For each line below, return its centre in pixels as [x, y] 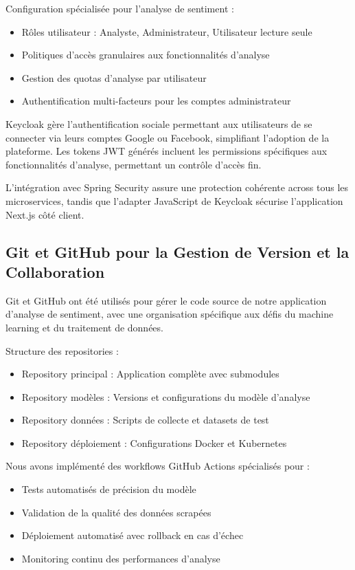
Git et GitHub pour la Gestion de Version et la [177, 251]
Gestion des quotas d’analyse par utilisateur [114, 77]
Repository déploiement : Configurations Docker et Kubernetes [154, 442]
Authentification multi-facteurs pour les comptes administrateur [156, 101]
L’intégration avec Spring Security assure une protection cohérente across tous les [177, 187]
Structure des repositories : [62, 350]
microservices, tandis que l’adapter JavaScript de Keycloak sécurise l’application [174, 200]
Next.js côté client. [45, 214]
